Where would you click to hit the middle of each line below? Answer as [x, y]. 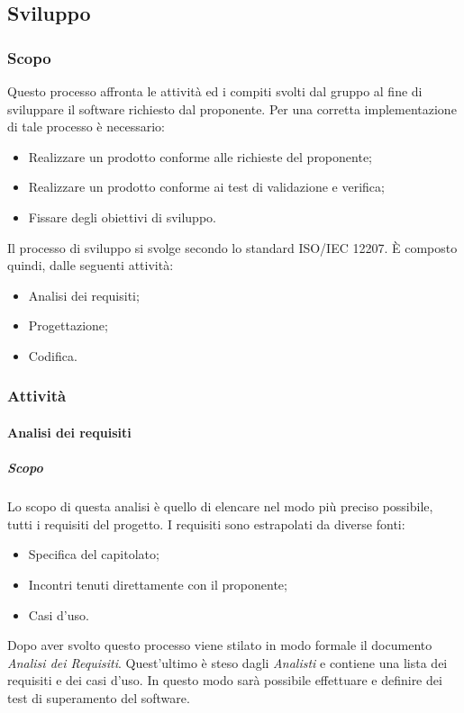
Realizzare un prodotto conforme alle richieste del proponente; [200, 156]
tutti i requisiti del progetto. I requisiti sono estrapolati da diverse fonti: [206, 523]
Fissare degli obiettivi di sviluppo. [122, 217]
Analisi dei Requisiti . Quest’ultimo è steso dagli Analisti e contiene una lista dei [227, 662]
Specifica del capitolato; [94, 554]
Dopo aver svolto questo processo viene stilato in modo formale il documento [220, 645]
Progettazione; [68, 325]
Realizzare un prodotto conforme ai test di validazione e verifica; [206, 187]
